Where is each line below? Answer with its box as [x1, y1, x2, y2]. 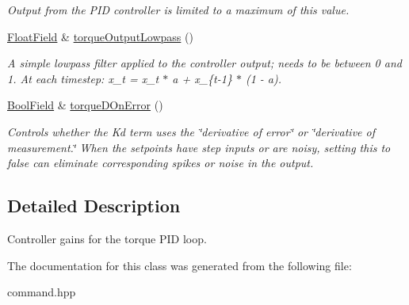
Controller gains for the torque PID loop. [7, 230, 207, 246]
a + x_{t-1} [172, 70, 232, 86]
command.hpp [7, 284, 76, 300]
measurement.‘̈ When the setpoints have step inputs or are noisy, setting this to [7, 139, 391, 155]
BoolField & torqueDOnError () [7, 97, 163, 113]
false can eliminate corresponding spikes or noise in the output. [7, 154, 314, 171]
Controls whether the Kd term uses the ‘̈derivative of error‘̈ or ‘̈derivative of [7, 123, 375, 139]
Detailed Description [7, 193, 181, 218]
